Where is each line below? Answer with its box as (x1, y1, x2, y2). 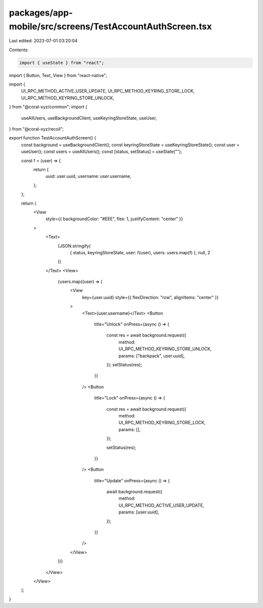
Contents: (9, 47, 29, 53)
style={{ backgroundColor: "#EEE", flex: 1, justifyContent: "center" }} (45, 216, 183, 222)
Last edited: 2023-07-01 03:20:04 (9, 38, 78, 44)
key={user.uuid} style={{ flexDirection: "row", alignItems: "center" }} (82, 294, 219, 300)
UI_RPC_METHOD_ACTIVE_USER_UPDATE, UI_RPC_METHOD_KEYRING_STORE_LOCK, (21, 88, 195, 94)
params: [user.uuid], (118, 509, 159, 515)
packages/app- (9, 7, 73, 18)
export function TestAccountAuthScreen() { (9, 135, 96, 141)
